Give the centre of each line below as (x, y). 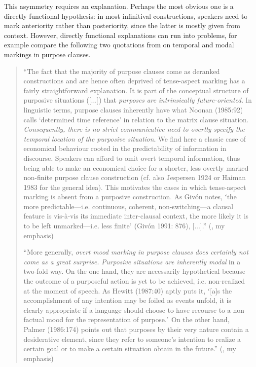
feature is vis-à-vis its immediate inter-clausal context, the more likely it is (136, 216)
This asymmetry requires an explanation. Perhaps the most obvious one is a (119, 6)
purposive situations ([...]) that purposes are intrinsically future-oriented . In (138, 100)
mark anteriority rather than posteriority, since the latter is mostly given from (122, 25)
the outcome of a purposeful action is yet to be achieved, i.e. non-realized (134, 281)
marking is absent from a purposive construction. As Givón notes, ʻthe (130, 197)
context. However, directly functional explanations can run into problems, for (121, 35)
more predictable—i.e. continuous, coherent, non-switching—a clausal (128, 206)
